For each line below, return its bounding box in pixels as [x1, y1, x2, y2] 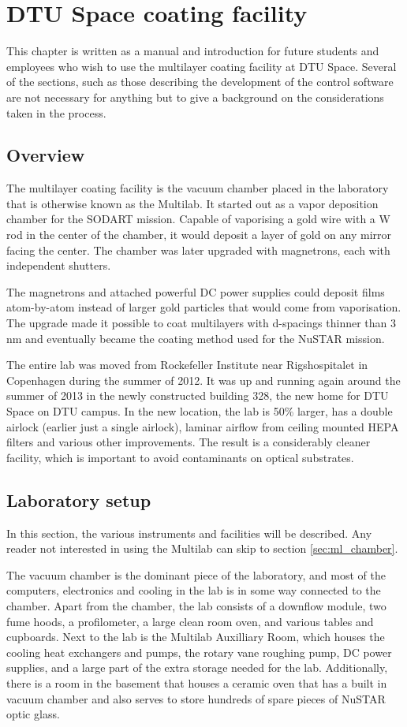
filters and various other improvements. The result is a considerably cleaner [6, 434, 371, 450]
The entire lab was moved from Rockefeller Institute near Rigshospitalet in [6, 356, 368, 373]
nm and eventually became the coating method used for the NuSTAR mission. [6, 330, 385, 346]
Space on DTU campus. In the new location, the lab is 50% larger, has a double [6, 403, 393, 419]
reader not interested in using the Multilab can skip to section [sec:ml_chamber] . [6, 540, 398, 557]
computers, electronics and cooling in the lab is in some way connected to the [6, 582, 381, 598]
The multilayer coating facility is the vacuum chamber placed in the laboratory [6, 180, 389, 196]
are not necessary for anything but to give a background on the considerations [6, 88, 384, 105]
